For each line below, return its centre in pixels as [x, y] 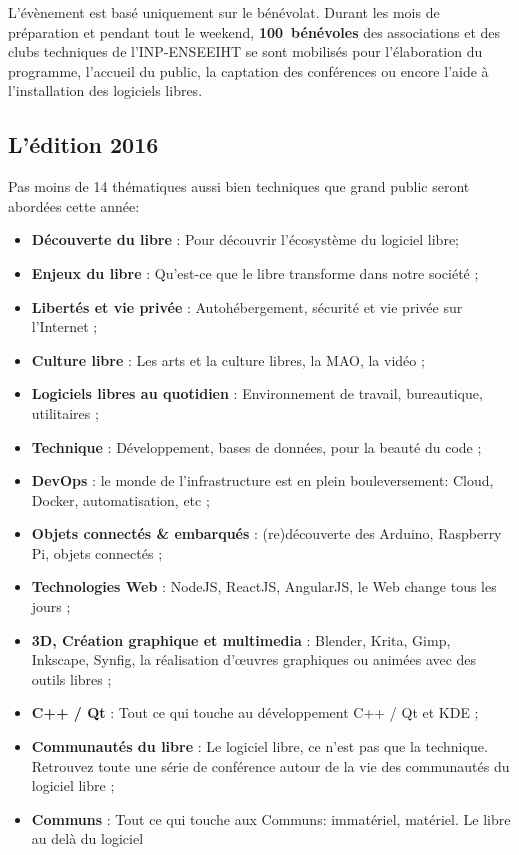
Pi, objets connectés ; [97, 552]
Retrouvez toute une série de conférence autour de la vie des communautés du [270, 765]
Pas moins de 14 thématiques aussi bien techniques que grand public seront [239, 186]
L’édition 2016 [83, 144]
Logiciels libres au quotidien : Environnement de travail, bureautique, [257, 393]
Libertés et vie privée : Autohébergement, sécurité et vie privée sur [247, 306]
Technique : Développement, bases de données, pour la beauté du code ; [256, 446]
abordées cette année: [74, 205]
